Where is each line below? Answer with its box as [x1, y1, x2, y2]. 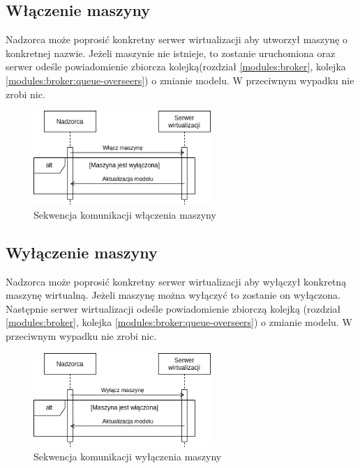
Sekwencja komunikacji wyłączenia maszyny [33, 449, 222, 464]
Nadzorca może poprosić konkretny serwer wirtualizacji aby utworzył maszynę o [6, 32, 348, 47]
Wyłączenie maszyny [6, 241, 158, 263]
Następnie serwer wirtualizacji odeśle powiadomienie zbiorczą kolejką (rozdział [6, 301, 341, 315]
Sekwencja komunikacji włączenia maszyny [33, 207, 216, 221]
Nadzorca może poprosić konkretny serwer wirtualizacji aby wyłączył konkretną [6, 274, 347, 288]
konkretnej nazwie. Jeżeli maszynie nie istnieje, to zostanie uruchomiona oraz [6, 45, 336, 60]
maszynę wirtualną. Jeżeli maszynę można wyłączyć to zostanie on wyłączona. [6, 288, 340, 302]
